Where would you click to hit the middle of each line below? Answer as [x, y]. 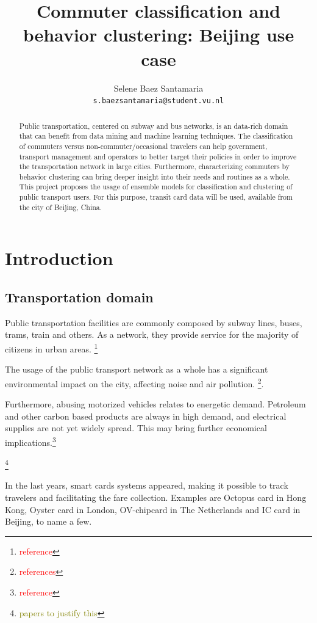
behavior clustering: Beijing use [158, 35]
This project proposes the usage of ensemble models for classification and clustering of [156, 187]
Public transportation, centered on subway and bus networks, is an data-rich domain [154, 126]
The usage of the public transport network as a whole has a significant [137, 369]
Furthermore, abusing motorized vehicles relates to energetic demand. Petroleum [155, 404]
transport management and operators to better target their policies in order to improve [158, 156]
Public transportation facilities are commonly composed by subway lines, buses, [154, 322]
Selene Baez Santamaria [158, 88]
